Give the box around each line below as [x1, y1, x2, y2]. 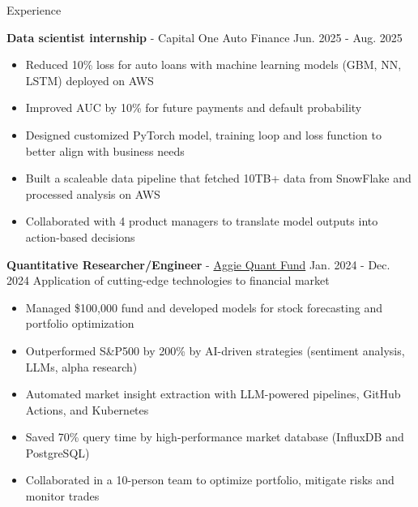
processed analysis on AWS [25, 185, 160, 202]
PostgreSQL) [25, 444, 90, 461]
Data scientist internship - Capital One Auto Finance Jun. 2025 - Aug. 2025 [6, 28, 403, 45]
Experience [6, 2, 62, 18]
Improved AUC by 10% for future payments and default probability [25, 99, 362, 116]
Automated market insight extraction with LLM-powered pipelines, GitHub [25, 385, 401, 402]
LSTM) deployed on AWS [25, 71, 154, 88]
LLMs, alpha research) [25, 358, 138, 375]
